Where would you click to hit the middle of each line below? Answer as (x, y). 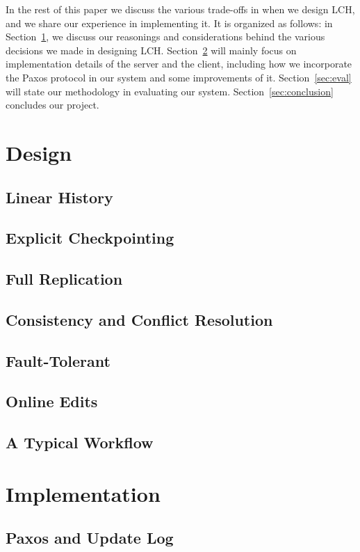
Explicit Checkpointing (90, 238)
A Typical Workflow (80, 442)
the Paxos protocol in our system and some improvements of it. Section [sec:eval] (179, 77)
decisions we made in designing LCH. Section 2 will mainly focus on (151, 50)
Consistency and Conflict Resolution (139, 319)
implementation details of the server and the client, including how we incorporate (179, 64)
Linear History (59, 197)
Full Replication (64, 279)
